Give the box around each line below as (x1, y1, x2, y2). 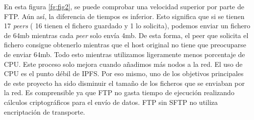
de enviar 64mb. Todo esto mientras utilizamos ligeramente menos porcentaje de (4, 49, 245, 59)
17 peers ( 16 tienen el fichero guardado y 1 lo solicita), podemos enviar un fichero (4, 20, 251, 31)
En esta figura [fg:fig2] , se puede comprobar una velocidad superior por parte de (4, 1, 244, 11)
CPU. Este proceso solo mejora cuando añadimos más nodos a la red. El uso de (4, 59, 243, 69)
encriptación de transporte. (4, 106, 85, 117)
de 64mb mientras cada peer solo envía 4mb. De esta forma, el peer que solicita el (4, 30, 249, 40)
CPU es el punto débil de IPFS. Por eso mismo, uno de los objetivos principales (4, 68, 244, 79)
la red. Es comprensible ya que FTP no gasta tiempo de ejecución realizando (4, 87, 234, 98)
